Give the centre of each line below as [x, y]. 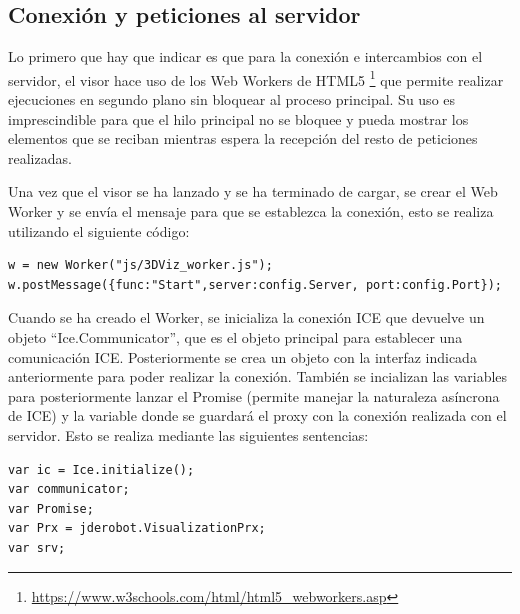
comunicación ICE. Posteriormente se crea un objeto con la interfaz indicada [242, 356]
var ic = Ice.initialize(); [101, 469]
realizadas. [40, 157]
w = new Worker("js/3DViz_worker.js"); [140, 265]
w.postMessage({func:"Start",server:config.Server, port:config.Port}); [255, 284]
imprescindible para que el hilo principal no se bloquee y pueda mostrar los [238, 118]
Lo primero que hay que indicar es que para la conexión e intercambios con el [245, 56]
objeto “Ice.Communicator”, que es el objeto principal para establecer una [235, 336]
